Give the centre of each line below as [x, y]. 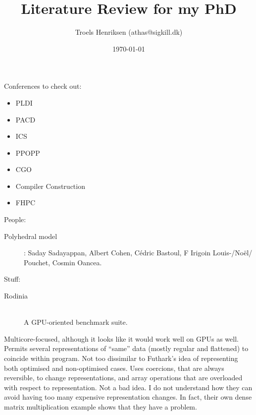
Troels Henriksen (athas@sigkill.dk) [129, 32]
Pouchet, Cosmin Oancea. [63, 262]
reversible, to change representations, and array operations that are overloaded [123, 378]
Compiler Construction [50, 186]
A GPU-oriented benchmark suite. [76, 322]
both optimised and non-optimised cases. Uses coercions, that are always [114, 368]
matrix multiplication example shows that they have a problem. [101, 406]
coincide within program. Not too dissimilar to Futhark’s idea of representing [121, 358]
